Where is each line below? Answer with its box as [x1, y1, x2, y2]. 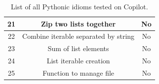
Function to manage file [42, 67, 115, 78]
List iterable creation [46, 56, 110, 66]
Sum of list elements [47, 43, 109, 54]
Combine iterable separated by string [22, 31, 135, 41]
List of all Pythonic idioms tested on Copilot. [11, 1, 148, 11]
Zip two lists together [40, 18, 116, 28]
